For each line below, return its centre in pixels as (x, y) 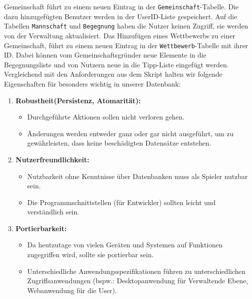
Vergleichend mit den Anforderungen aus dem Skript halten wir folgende (113, 74)
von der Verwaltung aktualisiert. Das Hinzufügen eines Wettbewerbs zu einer (120, 35)
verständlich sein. (53, 212)
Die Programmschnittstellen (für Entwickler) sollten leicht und (121, 202)
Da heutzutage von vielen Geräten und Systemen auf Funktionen (125, 245)
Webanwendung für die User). (72, 290)
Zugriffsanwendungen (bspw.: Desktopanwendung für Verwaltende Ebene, (138, 281)
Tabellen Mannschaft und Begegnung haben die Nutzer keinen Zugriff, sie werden (126, 26)
